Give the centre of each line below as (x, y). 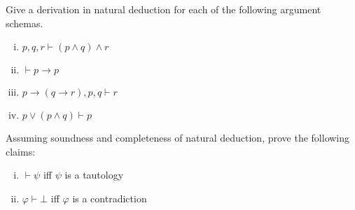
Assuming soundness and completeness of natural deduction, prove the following (178, 138)
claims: (21, 151)
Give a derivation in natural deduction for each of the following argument (163, 9)
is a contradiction (110, 198)
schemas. (25, 23)
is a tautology (94, 175)
